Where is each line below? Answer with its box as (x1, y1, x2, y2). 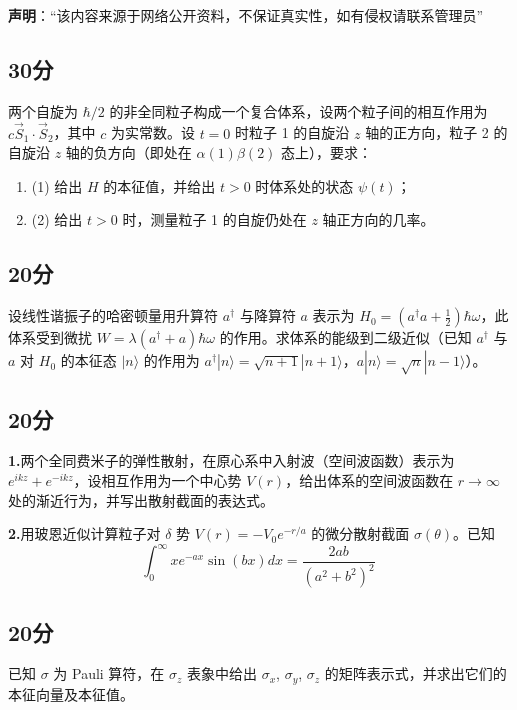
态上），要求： (281, 142, 373, 163)
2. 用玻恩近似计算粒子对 (8, 523, 161, 544)
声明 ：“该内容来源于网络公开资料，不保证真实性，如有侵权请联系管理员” (8, 5, 484, 25)
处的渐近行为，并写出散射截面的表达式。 (8, 489, 274, 510)
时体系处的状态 (255, 175, 354, 196)
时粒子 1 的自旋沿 (235, 122, 350, 143)
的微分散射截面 (311, 523, 410, 544)
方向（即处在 (107, 142, 192, 163)
